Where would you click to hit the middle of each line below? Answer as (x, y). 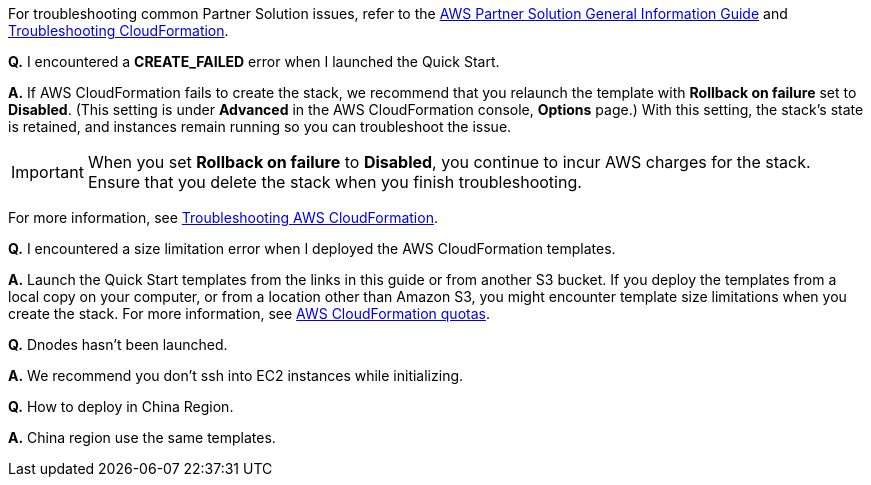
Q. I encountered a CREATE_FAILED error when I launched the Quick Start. (254, 61)
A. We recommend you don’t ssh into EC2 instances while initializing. (236, 375)
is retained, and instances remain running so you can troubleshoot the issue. (260, 126)
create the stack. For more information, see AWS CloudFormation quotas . (249, 313)
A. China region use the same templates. (142, 437)
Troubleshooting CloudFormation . (118, 30)
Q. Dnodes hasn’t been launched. (118, 344)
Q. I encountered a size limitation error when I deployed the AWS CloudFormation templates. (312, 248)
